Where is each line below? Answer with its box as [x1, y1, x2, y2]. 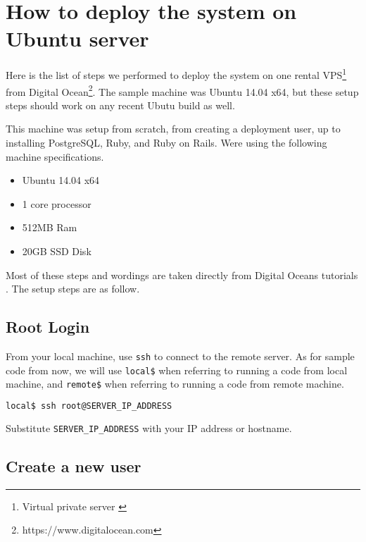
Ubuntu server [6, 24, 149, 53]
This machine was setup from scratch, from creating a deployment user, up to [6, 121, 341, 136]
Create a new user [6, 455, 141, 476]
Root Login [6, 316, 90, 338]
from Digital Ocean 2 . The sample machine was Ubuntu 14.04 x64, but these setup [6, 82, 359, 99]
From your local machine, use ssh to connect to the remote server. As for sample [6, 348, 355, 363]
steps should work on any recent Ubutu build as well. [6, 97, 235, 112]
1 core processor [22, 196, 91, 211]
